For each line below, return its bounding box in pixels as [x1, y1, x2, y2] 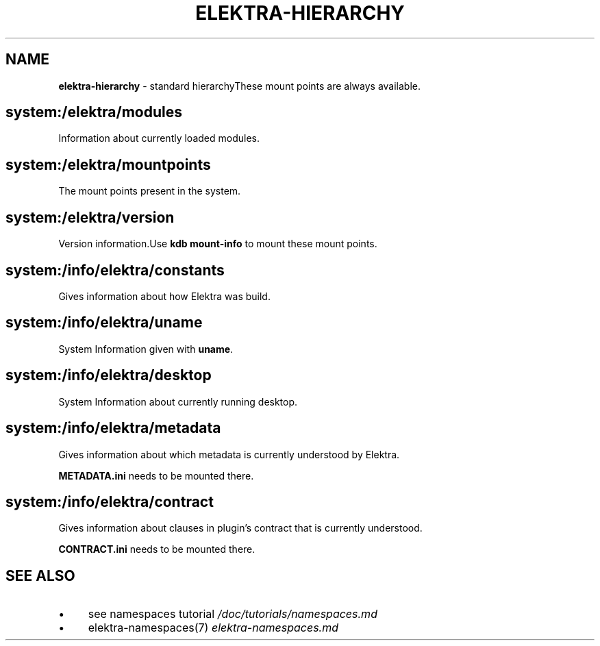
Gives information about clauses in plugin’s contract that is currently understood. [58, 522, 423, 534]
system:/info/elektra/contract [5, 493, 214, 510]
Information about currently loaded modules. [58, 132, 260, 145]
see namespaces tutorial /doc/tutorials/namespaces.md [88, 607, 377, 621]
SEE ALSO [5, 567, 75, 584]
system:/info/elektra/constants [5, 261, 225, 279]
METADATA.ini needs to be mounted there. [58, 469, 254, 482]
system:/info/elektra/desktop [5, 367, 212, 384]
